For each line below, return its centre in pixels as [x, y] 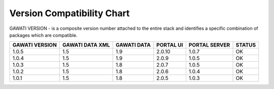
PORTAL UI [170, 45]
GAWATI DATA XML [86, 45]
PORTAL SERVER [209, 45]
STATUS [246, 45]
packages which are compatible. [43, 35]
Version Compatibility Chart [70, 13]
